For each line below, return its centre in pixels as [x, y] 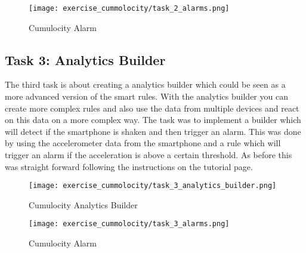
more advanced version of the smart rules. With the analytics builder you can [146, 96]
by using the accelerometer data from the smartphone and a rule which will [143, 143]
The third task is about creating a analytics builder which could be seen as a [145, 84]
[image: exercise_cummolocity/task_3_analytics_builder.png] [153, 186]
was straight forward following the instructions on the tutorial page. [129, 166]
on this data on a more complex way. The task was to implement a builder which [153, 120]
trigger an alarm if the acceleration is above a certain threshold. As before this [149, 155]
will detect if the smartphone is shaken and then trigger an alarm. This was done [153, 131]
